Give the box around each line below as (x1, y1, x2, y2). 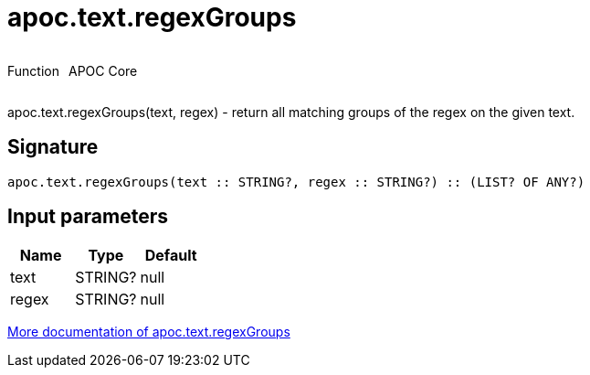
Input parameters (7, 205, 169, 229)
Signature (7, 135, 99, 159)
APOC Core (68, 62, 138, 79)
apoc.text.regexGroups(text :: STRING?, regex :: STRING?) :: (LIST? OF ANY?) (7, 174, 585, 189)
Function (7, 62, 59, 79)
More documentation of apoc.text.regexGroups (7, 324, 290, 340)
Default (144, 246, 197, 265)
